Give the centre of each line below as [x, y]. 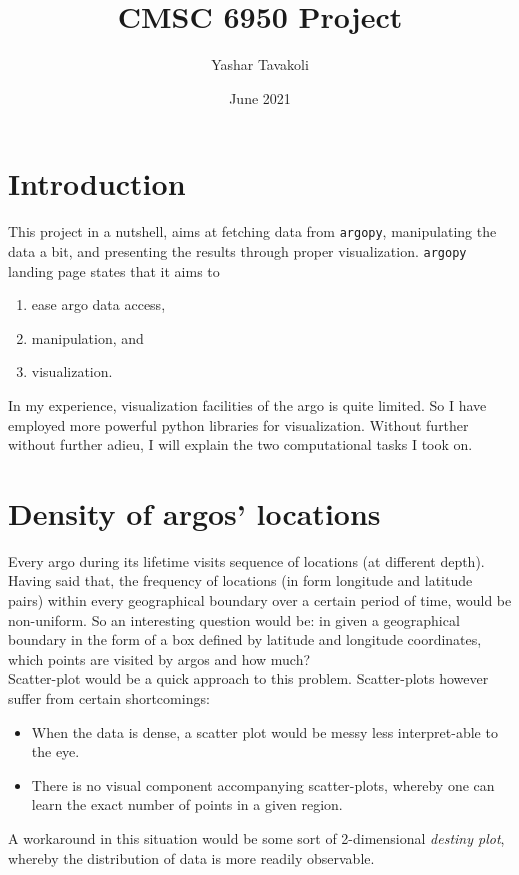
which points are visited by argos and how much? [159, 658]
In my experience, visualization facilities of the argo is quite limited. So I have [247, 404]
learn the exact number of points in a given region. [187, 804]
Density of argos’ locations [194, 512]
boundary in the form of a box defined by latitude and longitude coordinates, [245, 639]
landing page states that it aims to [114, 270]
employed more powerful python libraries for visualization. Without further [238, 424]
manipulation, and [87, 337]
